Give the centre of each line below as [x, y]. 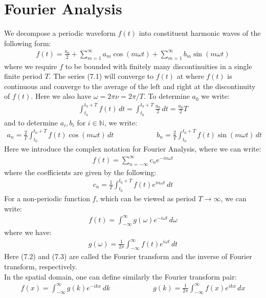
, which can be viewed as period [146, 198]
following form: [28, 43]
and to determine [31, 122]
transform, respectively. [41, 266]
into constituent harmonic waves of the [200, 33]
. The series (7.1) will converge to [101, 76]
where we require [31, 66]
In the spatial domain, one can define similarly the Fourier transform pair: [120, 276]
